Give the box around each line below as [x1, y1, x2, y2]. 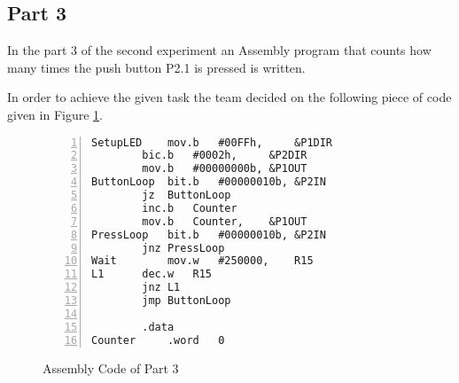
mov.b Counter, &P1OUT [142, 215, 307, 228]
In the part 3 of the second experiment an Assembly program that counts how [7, 41, 432, 59]
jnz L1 [142, 281, 181, 294]
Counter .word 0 [91, 333, 225, 347]
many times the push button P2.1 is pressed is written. [7, 58, 306, 76]
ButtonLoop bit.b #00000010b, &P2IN [91, 176, 326, 189]
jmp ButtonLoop [142, 294, 231, 308]
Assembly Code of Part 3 [43, 358, 179, 377]
